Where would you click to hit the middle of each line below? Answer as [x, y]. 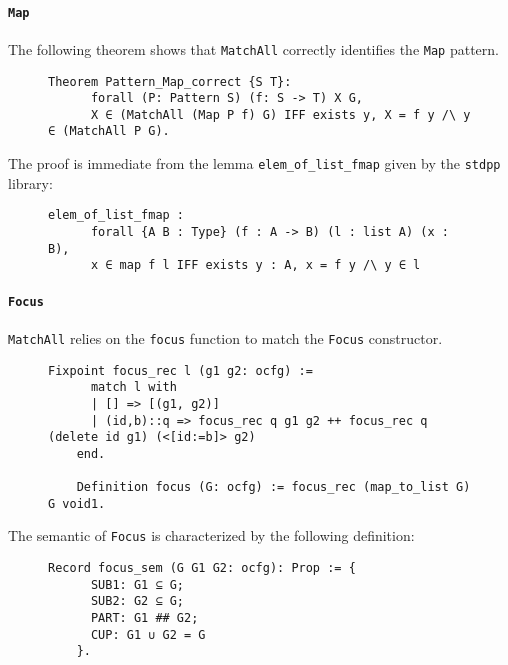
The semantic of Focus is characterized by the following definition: [211, 535]
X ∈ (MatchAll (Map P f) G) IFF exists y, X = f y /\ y [280, 114]
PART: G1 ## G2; [144, 618]
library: [30, 182]
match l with [133, 387]
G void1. [77, 503]
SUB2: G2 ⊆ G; [137, 601]
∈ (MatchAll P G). [109, 131]
